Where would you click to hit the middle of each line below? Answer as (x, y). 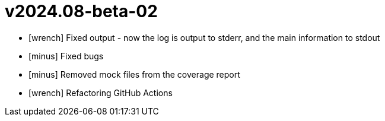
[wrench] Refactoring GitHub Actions (101, 93)
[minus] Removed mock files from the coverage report (134, 74)
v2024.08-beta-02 (81, 11)
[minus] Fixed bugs (66, 56)
